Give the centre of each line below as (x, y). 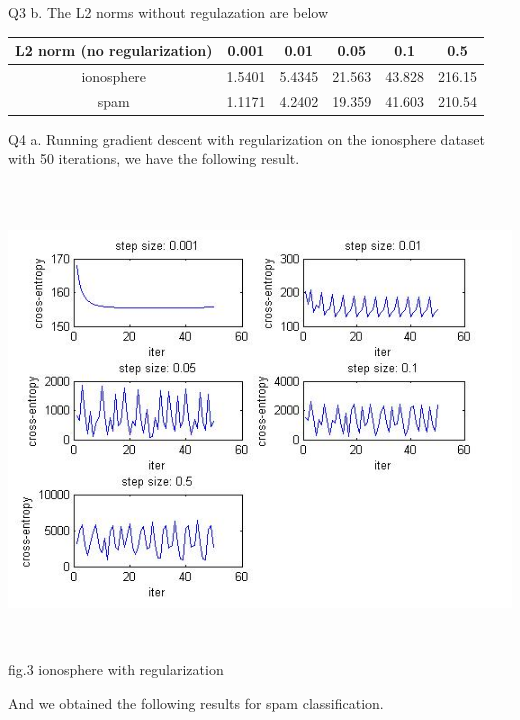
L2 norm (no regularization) (114, 50)
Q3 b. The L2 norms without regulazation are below (168, 12)
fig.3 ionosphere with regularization (116, 669)
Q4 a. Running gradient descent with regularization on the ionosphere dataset (246, 138)
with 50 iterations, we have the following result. (154, 158)
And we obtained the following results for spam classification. (196, 702)
